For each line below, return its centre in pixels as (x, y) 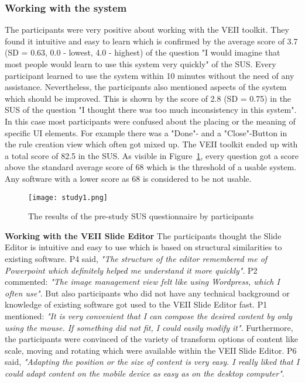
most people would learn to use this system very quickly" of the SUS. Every (140, 64)
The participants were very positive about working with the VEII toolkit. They (147, 30)
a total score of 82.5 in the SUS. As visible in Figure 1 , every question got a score (152, 155)
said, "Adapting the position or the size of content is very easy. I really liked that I (152, 362)
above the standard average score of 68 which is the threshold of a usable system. (151, 167)
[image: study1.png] (68, 197)
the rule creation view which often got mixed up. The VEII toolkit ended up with (151, 144)
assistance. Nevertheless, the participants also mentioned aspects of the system (146, 87)
